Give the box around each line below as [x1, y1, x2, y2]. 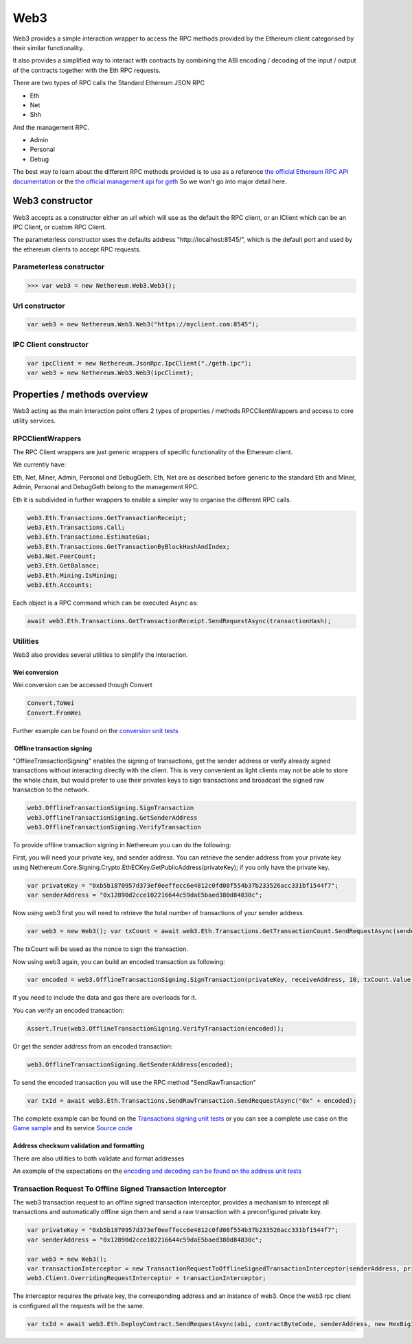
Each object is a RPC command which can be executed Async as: [12, 598, 198, 607]
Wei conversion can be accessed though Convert [12, 681, 152, 689]
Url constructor [12, 301, 65, 311]
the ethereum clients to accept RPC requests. [12, 245, 141, 254]
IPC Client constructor [12, 339, 89, 349]
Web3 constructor [12, 195, 93, 207]
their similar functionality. [12, 43, 84, 52]
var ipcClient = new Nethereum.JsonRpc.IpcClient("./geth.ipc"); [27, 359, 252, 367]
